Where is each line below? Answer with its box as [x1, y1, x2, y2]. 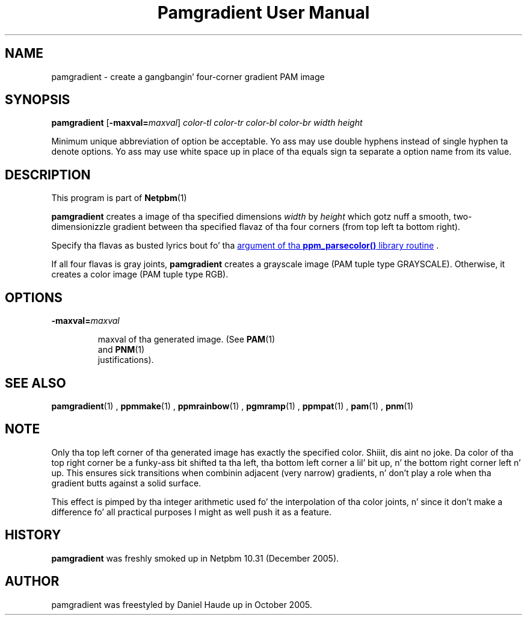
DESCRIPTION [5, 167, 91, 182]
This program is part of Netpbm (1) [51, 193, 187, 203]
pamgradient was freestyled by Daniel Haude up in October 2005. [51, 599, 312, 610]
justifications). [97, 355, 154, 365]
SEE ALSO [5, 375, 66, 391]
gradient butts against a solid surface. [51, 477, 202, 488]
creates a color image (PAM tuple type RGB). [51, 269, 229, 280]
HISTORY [5, 527, 61, 543]
